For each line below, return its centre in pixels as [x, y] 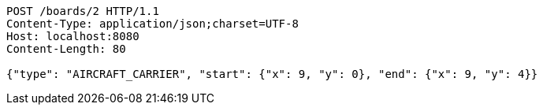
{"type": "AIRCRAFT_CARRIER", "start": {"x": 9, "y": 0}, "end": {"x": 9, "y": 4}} [272, 74]
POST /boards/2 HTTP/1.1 [83, 11]
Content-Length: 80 [66, 49]
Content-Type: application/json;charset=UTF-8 [152, 24]
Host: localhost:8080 [73, 36]
